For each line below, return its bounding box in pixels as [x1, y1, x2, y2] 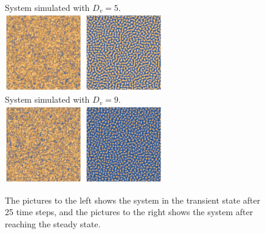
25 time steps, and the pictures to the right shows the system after [5, 205, 253, 218]
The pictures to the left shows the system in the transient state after [5, 193, 261, 206]
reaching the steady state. [5, 217, 101, 230]
